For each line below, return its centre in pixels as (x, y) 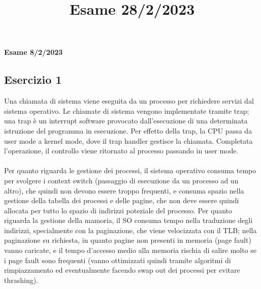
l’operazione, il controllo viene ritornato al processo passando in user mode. (121, 151)
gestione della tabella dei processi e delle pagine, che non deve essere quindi (122, 200)
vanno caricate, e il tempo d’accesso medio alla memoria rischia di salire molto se (130, 250)
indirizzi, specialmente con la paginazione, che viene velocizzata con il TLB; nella (130, 230)
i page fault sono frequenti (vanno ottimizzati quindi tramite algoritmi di (118, 260)
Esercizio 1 (33, 79)
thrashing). (21, 280)
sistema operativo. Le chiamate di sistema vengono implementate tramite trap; (127, 110)
